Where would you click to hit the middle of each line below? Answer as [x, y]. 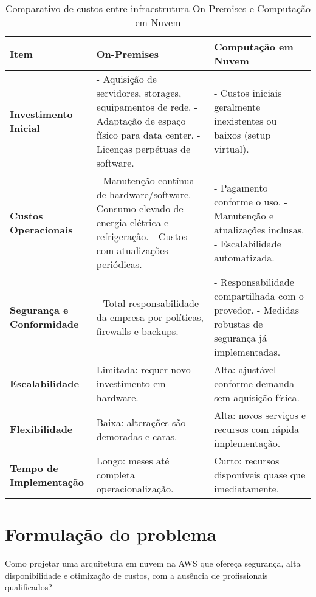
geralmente [237, 107]
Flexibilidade [41, 429]
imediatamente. [247, 488]
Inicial [25, 128]
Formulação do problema [111, 534]
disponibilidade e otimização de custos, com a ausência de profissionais [136, 575]
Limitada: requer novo [143, 369]
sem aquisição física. [257, 397]
